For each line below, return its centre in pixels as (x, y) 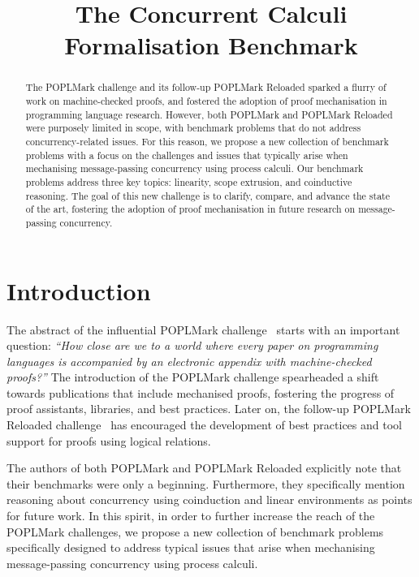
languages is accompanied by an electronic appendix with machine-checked (189, 361)
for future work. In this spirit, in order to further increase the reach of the (191, 516)
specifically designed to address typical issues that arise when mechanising (191, 547)
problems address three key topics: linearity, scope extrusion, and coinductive (189, 181)
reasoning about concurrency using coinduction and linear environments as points (209, 499)
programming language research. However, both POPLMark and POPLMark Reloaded (209, 114)
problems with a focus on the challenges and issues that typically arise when (187, 155)
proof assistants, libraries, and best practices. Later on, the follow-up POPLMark (209, 409)
